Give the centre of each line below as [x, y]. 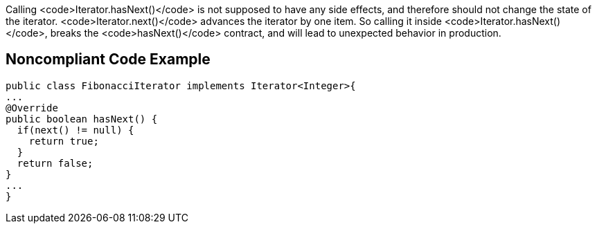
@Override [32, 108]
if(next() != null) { [75, 130]
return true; [64, 141]
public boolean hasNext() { [82, 119]
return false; [55, 163]
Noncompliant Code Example [108, 59]
